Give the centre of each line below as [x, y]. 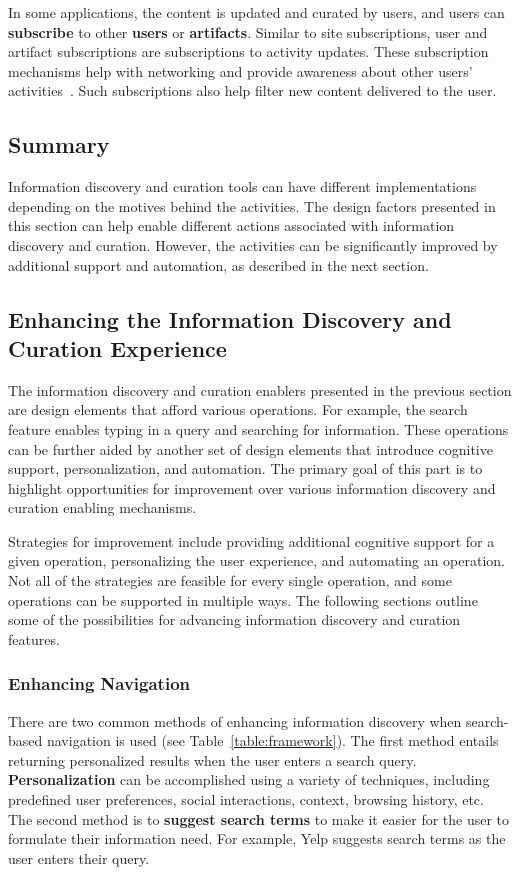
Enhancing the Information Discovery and [230, 318]
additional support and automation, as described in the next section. [218, 264]
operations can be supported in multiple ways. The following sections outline [243, 599]
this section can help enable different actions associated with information [231, 225]
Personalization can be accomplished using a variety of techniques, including [249, 779]
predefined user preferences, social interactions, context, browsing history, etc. [246, 799]
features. [34, 638]
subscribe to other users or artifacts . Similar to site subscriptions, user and [248, 31]
